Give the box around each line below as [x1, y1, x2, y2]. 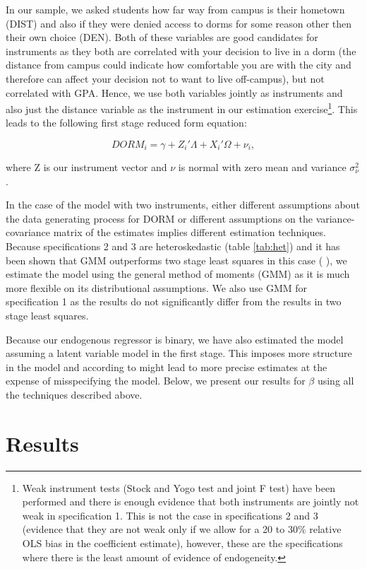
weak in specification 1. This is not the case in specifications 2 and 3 [22, 508, 318, 522]
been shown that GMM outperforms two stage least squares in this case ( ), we [6, 252, 347, 267]
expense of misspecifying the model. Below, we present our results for [6, 373, 306, 388]
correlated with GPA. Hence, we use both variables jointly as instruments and [6, 85, 343, 100]
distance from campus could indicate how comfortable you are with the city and [6, 57, 351, 72]
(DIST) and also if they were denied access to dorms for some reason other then [6, 16, 352, 30]
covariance [6, 225, 51, 240]
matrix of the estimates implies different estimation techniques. [53, 225, 326, 240]
